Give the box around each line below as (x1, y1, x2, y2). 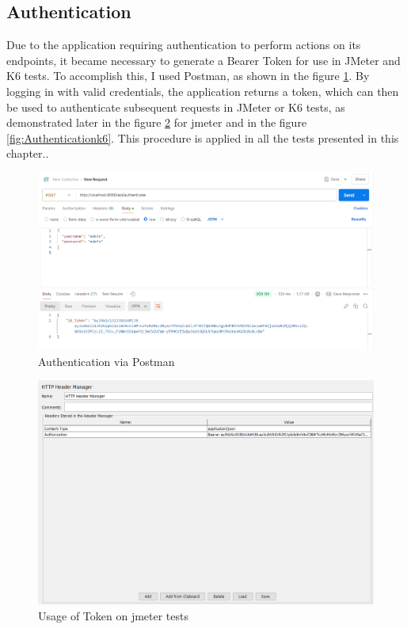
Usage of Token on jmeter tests (38, 607, 189, 623)
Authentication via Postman (38, 353, 175, 369)
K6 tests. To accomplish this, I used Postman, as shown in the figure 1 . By (6, 67, 370, 84)
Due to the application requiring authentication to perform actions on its (6, 36, 361, 53)
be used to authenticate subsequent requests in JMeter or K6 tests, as (6, 98, 345, 115)
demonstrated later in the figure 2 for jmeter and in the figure (6, 114, 307, 131)
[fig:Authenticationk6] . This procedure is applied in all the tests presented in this (6, 129, 399, 146)
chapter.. (6, 145, 49, 162)
